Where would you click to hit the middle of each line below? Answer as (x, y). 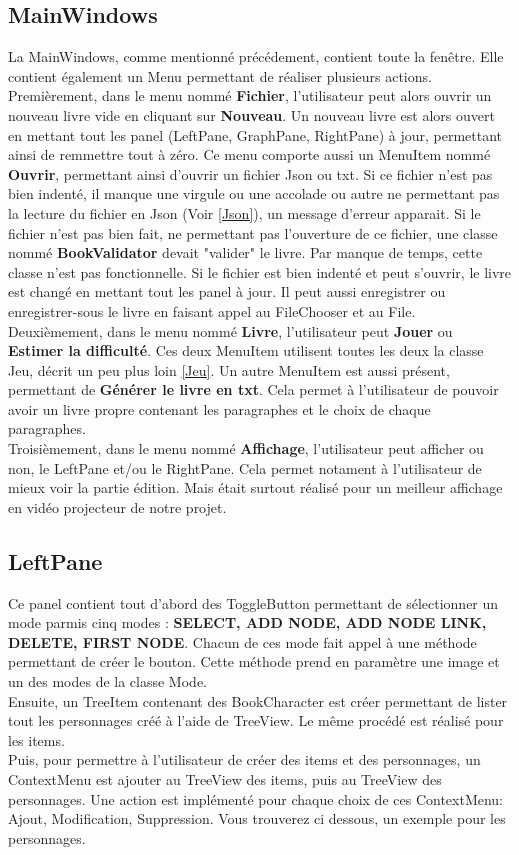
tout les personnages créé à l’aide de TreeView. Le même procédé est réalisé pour (256, 720)
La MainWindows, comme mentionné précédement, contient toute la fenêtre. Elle (256, 56)
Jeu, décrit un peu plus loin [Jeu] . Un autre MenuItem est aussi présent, (229, 369)
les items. (36, 739)
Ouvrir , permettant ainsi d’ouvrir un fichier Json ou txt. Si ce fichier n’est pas (250, 173)
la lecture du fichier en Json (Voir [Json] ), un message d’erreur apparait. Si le (244, 212)
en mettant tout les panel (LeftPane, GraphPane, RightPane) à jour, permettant (255, 134)
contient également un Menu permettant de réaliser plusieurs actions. (220, 75)
